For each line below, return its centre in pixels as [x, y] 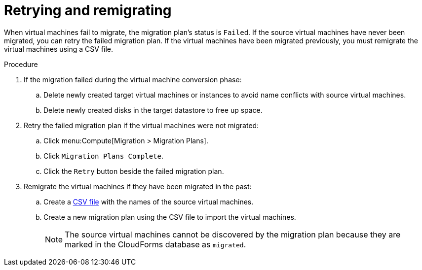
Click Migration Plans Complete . [103, 156]
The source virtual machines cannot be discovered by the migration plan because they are [233, 234]
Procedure [21, 64]
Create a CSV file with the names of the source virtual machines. [149, 202]
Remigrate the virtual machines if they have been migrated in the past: [138, 186]
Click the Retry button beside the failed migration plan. [134, 171]
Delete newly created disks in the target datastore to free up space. [153, 110]
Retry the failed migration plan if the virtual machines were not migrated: [141, 125]
